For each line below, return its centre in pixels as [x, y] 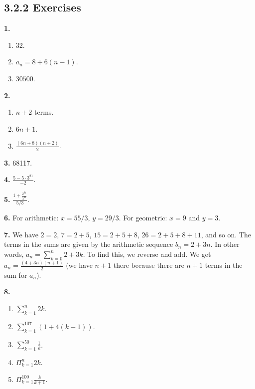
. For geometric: [143, 218]
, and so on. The [226, 234]
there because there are [149, 265]
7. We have [21, 234]
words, [14, 254]
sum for [16, 275]
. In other [225, 244]
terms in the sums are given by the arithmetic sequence [89, 244]
